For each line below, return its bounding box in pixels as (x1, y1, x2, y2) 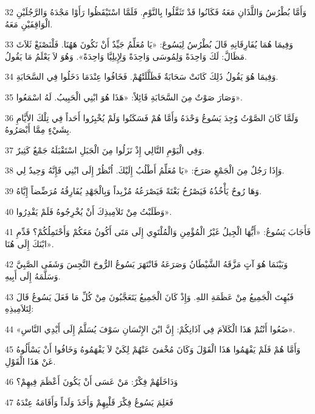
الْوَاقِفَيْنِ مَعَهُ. (5, 17, 53, 30)
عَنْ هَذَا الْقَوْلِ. (5, 354, 56, 367)
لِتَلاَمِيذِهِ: (5, 302, 34, 315)
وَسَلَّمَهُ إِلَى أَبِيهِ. (5, 269, 61, 282)
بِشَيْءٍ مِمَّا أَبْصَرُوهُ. (5, 123, 72, 136)
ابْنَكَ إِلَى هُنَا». (5, 237, 54, 250)
